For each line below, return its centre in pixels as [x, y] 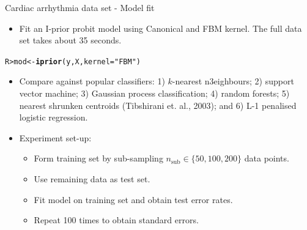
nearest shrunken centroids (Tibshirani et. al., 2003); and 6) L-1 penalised [158, 105]
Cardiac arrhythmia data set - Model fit [80, 7]
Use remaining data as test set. [92, 179]
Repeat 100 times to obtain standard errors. [116, 220]
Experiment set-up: [55, 137]
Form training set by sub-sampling [98, 158]
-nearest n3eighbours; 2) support [233, 81]
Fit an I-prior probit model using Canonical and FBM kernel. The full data [161, 28]
